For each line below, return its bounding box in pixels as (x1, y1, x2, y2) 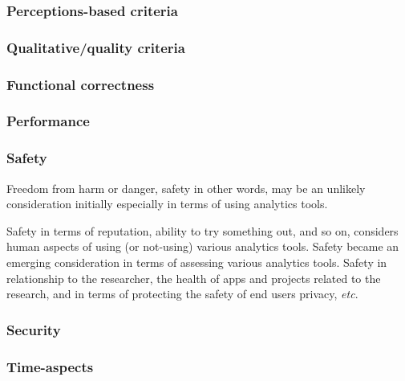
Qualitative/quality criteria (6, 37, 185, 57)
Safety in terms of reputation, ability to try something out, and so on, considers (6, 222, 399, 239)
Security (6, 319, 61, 339)
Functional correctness (6, 74, 155, 94)
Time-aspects (6, 356, 94, 376)
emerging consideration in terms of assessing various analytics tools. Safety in (6, 253, 387, 270)
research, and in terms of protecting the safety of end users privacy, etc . (6, 285, 358, 302)
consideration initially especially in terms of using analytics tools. (6, 195, 328, 212)
